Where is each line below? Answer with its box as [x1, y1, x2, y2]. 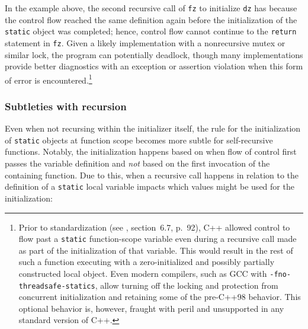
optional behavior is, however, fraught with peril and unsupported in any [18, 302, 284, 314]
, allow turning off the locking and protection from [95, 279, 278, 291]
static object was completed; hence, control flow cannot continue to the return [5, 25, 297, 37]
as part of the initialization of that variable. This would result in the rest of [18, 244, 293, 256]
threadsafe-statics [18, 282, 95, 290]
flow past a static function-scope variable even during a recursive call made [18, 232, 297, 245]
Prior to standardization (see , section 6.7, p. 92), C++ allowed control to [18, 221, 290, 233]
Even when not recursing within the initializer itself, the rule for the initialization [5, 122, 301, 135]
